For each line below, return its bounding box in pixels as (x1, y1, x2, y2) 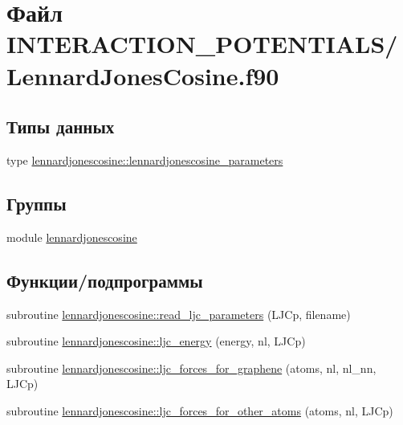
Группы (6, 190, 67, 215)
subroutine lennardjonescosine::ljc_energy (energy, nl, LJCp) (6, 333, 306, 349)
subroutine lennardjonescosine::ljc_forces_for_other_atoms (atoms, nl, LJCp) (6, 402, 393, 419)
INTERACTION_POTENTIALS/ (6, 27, 398, 60)
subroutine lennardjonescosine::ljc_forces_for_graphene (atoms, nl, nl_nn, (6, 359, 377, 376)
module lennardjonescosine (6, 228, 137, 245)
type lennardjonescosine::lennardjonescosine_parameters (6, 151, 283, 168)
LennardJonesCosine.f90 (6, 59, 279, 92)
